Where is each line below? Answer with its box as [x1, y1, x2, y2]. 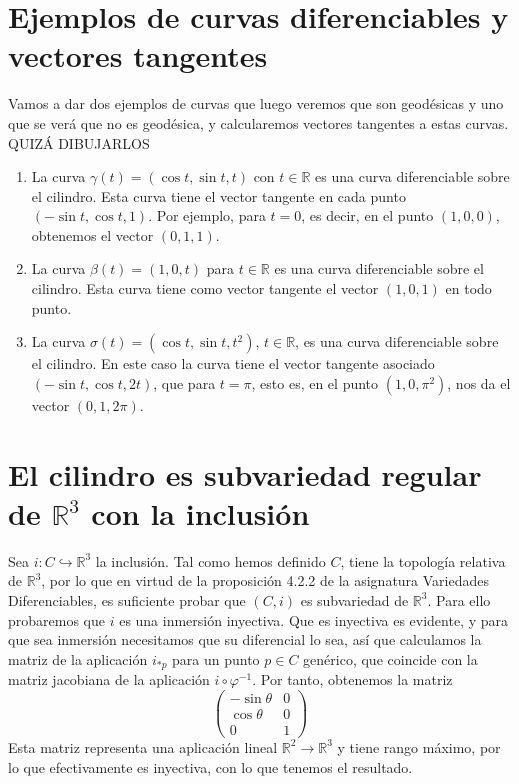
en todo [445, 278, 492, 299]
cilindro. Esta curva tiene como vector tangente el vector [31, 278, 379, 299]
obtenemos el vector [31, 224, 154, 245]
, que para [153, 372, 216, 393]
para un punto [172, 648, 260, 669]
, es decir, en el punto [301, 205, 434, 226]
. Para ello [427, 589, 491, 610]
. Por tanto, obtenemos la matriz [252, 669, 453, 690]
